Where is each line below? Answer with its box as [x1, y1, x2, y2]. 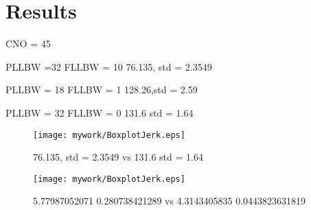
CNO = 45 [5, 36, 51, 51]
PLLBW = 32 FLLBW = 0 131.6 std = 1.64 [5, 105, 194, 119]
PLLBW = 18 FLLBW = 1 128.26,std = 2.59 [5, 82, 198, 97]
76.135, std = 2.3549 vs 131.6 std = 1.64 [33, 150, 203, 164]
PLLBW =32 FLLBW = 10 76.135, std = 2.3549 [5, 59, 212, 73]
